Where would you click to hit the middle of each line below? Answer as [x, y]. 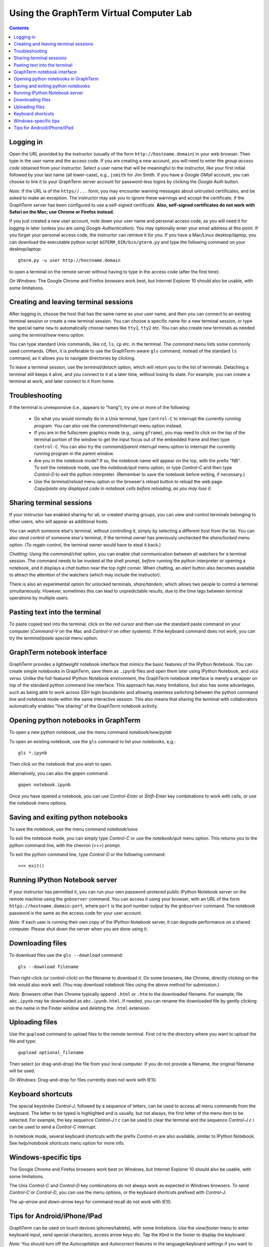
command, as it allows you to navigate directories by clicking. [72, 358]
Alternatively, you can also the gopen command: [59, 773]
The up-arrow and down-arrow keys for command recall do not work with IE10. [90, 1202]
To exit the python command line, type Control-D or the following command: [87, 854]
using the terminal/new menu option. [47, 335]
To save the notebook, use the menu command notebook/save [73, 829]
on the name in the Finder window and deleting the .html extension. [80, 1008]
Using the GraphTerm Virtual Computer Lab [101, 13]
